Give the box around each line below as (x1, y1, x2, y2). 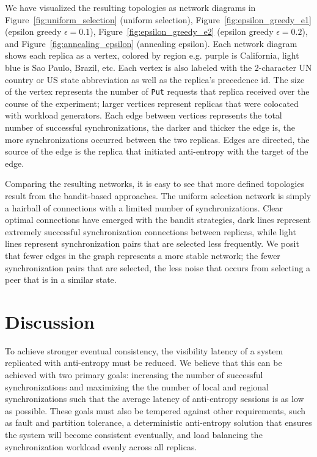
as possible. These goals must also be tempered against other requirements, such (5, 404, 306, 417)
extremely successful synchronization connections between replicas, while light (5, 225, 296, 238)
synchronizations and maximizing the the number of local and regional (5, 380, 269, 393)
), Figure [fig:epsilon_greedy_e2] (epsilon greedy (90, 25, 274, 38)
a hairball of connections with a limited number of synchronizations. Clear (5, 201, 283, 214)
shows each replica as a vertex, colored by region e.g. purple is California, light (5, 49, 299, 62)
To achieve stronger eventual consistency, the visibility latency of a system (5, 344, 283, 357)
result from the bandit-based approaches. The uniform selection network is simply (5, 189, 312, 202)
